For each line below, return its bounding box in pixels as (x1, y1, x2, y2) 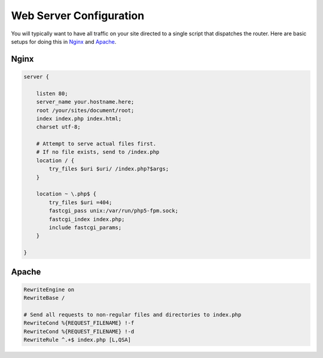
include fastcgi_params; (48, 224, 122, 230)
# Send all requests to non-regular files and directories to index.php (23, 311, 242, 318)
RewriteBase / (23, 295, 65, 302)
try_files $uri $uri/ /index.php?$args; (48, 165, 169, 172)
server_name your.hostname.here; (36, 99, 135, 105)
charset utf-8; (36, 123, 81, 131)
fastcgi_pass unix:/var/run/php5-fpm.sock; (48, 207, 179, 214)
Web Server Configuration (11, 9, 145, 22)
